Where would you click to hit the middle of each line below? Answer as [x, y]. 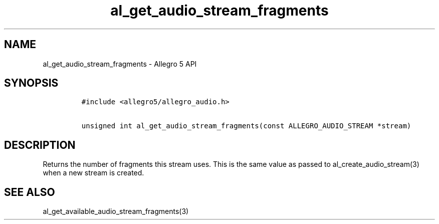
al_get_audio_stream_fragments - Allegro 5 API [120, 64]
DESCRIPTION [40, 145]
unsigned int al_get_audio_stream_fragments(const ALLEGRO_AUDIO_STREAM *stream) [246, 126]
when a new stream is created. [93, 173]
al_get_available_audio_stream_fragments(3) [116, 211]
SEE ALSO [30, 192]
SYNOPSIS [31, 83]
